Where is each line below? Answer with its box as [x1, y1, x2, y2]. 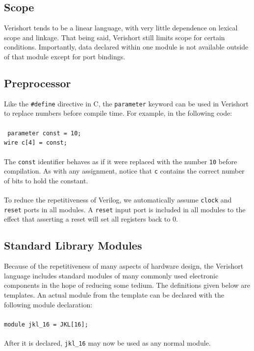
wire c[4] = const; [4, 139, 67, 147]
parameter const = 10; [7, 129, 81, 137]
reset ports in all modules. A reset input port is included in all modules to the [4, 204, 246, 214]
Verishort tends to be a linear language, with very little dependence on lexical [4, 23, 238, 33]
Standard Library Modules [4, 238, 142, 253]
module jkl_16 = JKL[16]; [4, 321, 88, 328]
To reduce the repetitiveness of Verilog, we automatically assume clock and [4, 195, 232, 205]
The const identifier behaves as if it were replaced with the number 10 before [4, 156, 237, 166]
